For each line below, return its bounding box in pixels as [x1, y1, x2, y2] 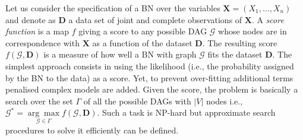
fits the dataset [207, 48, 263, 61]
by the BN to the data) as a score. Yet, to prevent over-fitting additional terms [5, 71, 293, 84]
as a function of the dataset [92, 36, 192, 49]
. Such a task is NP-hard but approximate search [97, 106, 276, 119]
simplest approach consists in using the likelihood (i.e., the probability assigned [5, 59, 294, 72]
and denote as [5, 13, 56, 26]
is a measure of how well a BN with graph [43, 48, 197, 61]
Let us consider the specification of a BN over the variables [5, 2, 220, 14]
